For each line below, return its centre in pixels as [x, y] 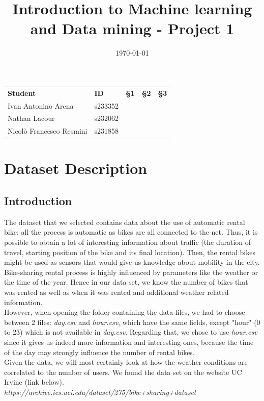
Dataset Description [76, 168]
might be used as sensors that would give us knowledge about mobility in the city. [132, 262]
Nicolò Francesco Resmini [48, 131]
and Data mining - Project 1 [132, 28]
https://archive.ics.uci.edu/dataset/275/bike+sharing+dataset [100, 392]
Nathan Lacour [31, 118]
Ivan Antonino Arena [41, 105]
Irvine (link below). [34, 382]
